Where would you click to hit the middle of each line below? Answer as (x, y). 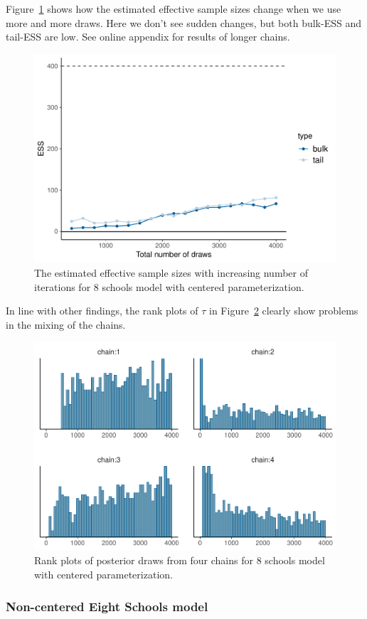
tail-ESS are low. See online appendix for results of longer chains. (148, 37)
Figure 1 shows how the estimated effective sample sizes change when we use (174, 9)
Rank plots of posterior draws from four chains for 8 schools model (180, 560)
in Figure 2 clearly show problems (284, 311)
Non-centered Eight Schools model (107, 606)
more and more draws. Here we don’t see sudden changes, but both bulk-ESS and (183, 22)
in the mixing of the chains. (66, 324)
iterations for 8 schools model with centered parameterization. (169, 286)
